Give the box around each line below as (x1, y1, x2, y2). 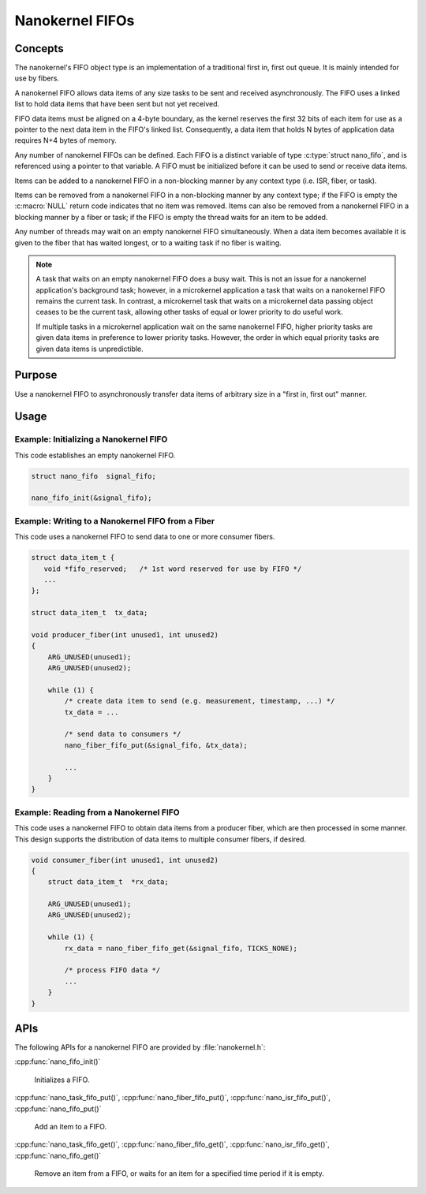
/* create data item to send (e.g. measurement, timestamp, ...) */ (64, 696, 335, 706)
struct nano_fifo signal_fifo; (31, 472, 157, 480)
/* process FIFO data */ (64, 966, 161, 975)
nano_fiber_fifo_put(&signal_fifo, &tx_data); (64, 741, 248, 749)
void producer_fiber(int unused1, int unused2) (31, 630, 219, 639)
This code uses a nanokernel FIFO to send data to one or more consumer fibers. (14, 532, 275, 542)
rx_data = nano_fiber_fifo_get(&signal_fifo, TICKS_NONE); (64, 943, 298, 953)
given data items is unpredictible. (35, 344, 144, 353)
